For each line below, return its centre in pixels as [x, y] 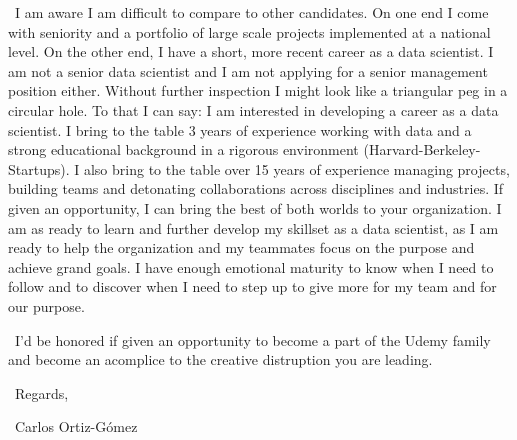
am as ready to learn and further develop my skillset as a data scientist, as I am [253, 227]
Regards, [41, 392]
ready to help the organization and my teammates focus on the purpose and [241, 247]
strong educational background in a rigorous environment [183, 149]
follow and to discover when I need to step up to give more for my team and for [252, 286]
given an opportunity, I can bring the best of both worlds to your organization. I [255, 207]
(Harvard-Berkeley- [422, 149]
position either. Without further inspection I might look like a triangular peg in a [258, 90]
